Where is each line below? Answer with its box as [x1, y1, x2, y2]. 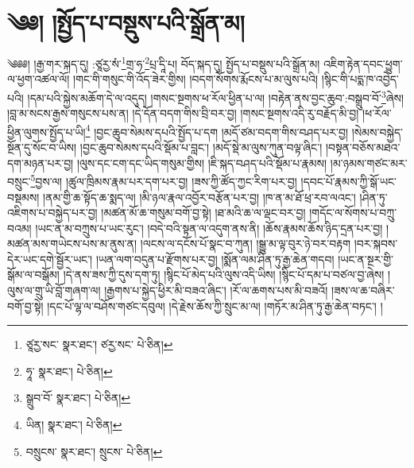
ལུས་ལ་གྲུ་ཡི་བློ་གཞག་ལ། [7, 282, 101, 299]
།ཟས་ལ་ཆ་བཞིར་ [331, 282, 395, 299]
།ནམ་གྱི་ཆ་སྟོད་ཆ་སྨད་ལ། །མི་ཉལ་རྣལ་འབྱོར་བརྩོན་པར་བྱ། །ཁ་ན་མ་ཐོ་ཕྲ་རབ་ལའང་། [43, 188, 356, 205]
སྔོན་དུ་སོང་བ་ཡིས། [7, 139, 77, 156]
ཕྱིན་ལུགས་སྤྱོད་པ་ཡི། [7, 123, 86, 140]
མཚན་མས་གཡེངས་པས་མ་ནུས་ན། [7, 235, 137, 252]
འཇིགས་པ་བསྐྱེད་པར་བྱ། [7, 204, 98, 221]
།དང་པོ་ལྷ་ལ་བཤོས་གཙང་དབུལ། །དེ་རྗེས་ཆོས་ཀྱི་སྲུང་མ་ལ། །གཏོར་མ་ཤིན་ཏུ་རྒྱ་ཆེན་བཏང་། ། [47, 297, 383, 314]
